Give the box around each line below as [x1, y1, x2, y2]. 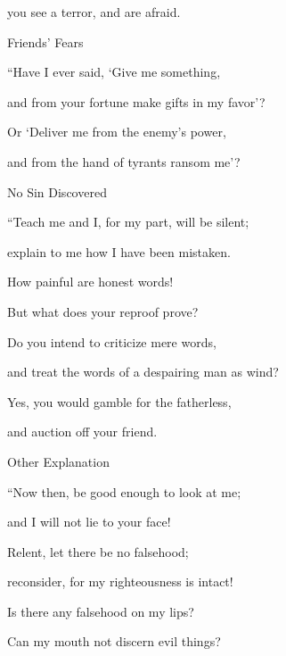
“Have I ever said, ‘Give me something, [7, 62, 221, 81]
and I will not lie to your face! [7, 512, 171, 531]
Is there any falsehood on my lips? [7, 602, 194, 620]
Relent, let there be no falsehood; [7, 542, 189, 561]
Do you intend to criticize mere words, [7, 332, 217, 351]
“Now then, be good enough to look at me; [7, 482, 241, 501]
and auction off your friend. [7, 422, 158, 441]
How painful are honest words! [7, 272, 174, 291]
